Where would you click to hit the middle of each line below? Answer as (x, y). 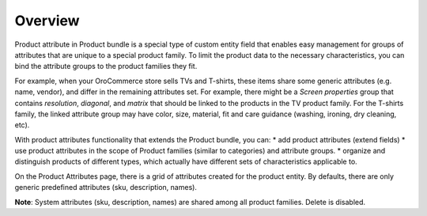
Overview (47, 21)
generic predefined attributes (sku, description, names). (106, 188)
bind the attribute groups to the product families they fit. (106, 66)
